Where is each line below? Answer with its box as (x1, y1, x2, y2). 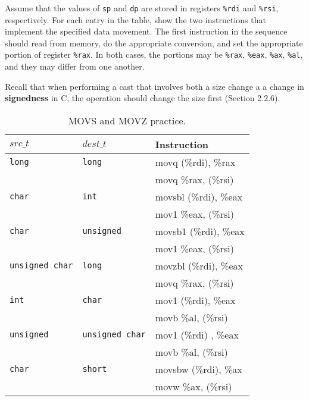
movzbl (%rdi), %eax (155, 258, 243, 272)
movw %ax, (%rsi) (155, 379, 232, 393)
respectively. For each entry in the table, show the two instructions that (5, 13, 266, 26)
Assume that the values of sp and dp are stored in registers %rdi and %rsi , (5, 2, 279, 14)
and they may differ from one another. (5, 60, 145, 73)
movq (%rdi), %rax (155, 155, 236, 169)
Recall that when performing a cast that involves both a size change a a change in (5, 80, 304, 92)
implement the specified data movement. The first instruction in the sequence (5, 25, 288, 37)
